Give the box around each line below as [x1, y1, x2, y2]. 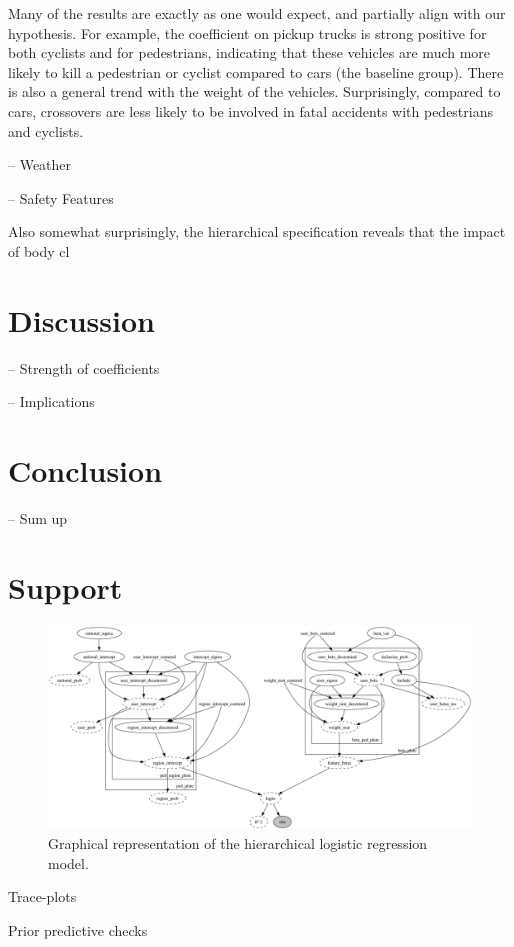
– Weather [8, 154, 72, 175]
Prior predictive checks [8, 919, 148, 940]
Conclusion [8, 450, 163, 491]
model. [48, 852, 89, 873]
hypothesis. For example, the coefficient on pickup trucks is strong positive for [8, 22, 487, 43]
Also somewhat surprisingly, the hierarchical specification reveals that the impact [8, 221, 506, 242]
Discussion [8, 299, 155, 340]
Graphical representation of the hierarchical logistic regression [48, 833, 428, 853]
